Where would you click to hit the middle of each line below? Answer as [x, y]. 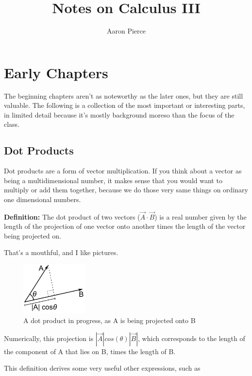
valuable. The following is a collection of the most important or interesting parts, [125, 105]
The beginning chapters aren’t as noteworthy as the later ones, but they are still [124, 95]
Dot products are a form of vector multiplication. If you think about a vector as [123, 171]
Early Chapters [56, 72]
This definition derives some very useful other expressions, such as [102, 367]
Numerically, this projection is [49, 338]
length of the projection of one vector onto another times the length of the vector [125, 226]
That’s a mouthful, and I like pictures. [61, 252]
